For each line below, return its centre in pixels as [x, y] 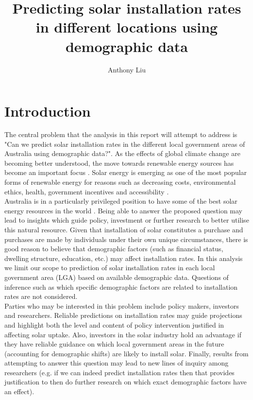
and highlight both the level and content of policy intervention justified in [114, 324]
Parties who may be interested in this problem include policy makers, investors [122, 305]
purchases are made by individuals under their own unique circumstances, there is [126, 239]
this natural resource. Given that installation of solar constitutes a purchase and [124, 229]
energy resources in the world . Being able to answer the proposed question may [124, 210]
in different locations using [127, 27]
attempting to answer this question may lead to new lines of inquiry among [117, 363]
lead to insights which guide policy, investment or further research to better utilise [127, 220]
